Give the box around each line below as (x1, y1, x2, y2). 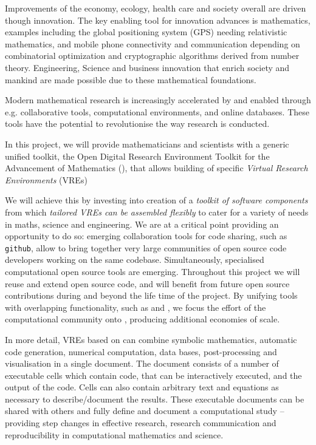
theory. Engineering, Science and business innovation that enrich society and (5, 61, 290, 73)
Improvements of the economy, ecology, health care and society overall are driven (5, 2, 306, 14)
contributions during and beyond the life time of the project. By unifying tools (5, 289, 298, 302)
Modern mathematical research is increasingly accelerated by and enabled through (5, 93, 311, 106)
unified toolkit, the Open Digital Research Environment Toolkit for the (5, 149, 270, 162)
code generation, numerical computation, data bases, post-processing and (5, 345, 277, 358)
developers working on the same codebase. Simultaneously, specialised (5, 253, 264, 266)
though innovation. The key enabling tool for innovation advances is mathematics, (5, 13, 311, 26)
